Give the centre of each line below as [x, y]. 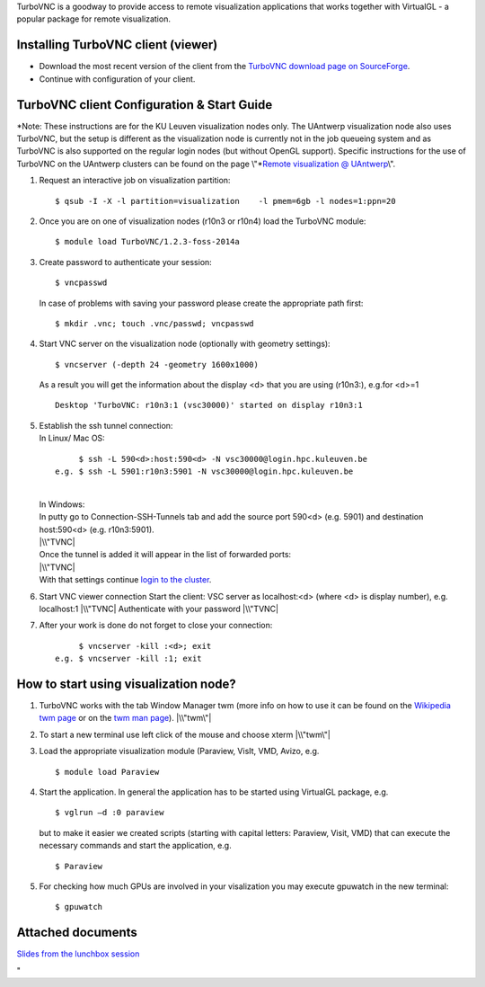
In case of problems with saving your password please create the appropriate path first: [201, 303]
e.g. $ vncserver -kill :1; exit [128, 659]
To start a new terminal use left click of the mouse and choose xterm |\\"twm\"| [185, 734]
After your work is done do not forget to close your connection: [156, 626]
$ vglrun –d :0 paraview [110, 813]
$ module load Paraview [107, 772]
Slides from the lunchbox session [78, 954]
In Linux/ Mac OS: [72, 438]
